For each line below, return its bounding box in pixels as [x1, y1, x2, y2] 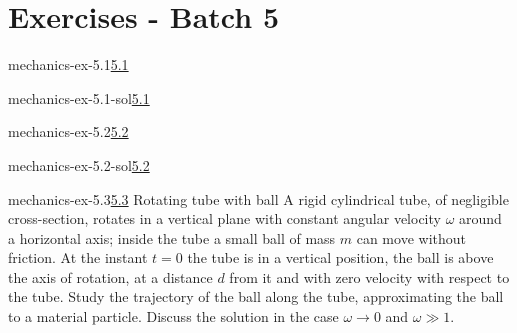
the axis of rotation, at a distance [8, 266, 213, 287]
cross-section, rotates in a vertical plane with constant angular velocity [8, 208, 441, 229]
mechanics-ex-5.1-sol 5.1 [8, 87, 150, 108]
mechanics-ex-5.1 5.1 [8, 54, 129, 75]
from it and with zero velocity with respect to [229, 266, 510, 287]
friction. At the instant [8, 247, 148, 268]
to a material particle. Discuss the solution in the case [8, 306, 339, 327]
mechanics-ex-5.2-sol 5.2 [8, 154, 150, 175]
